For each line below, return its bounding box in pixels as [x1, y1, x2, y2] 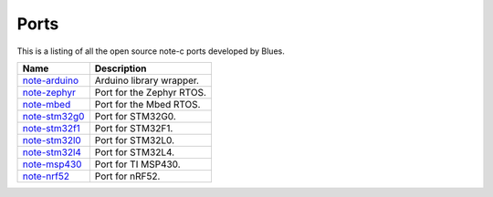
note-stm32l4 [22, 146, 82, 159]
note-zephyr [22, 86, 77, 98]
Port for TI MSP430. [94, 158, 182, 171]
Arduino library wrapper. [94, 74, 200, 87]
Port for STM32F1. [94, 121, 173, 134]
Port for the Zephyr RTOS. [94, 86, 207, 98]
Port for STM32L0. [94, 133, 175, 146]
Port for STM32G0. [94, 109, 177, 122]
